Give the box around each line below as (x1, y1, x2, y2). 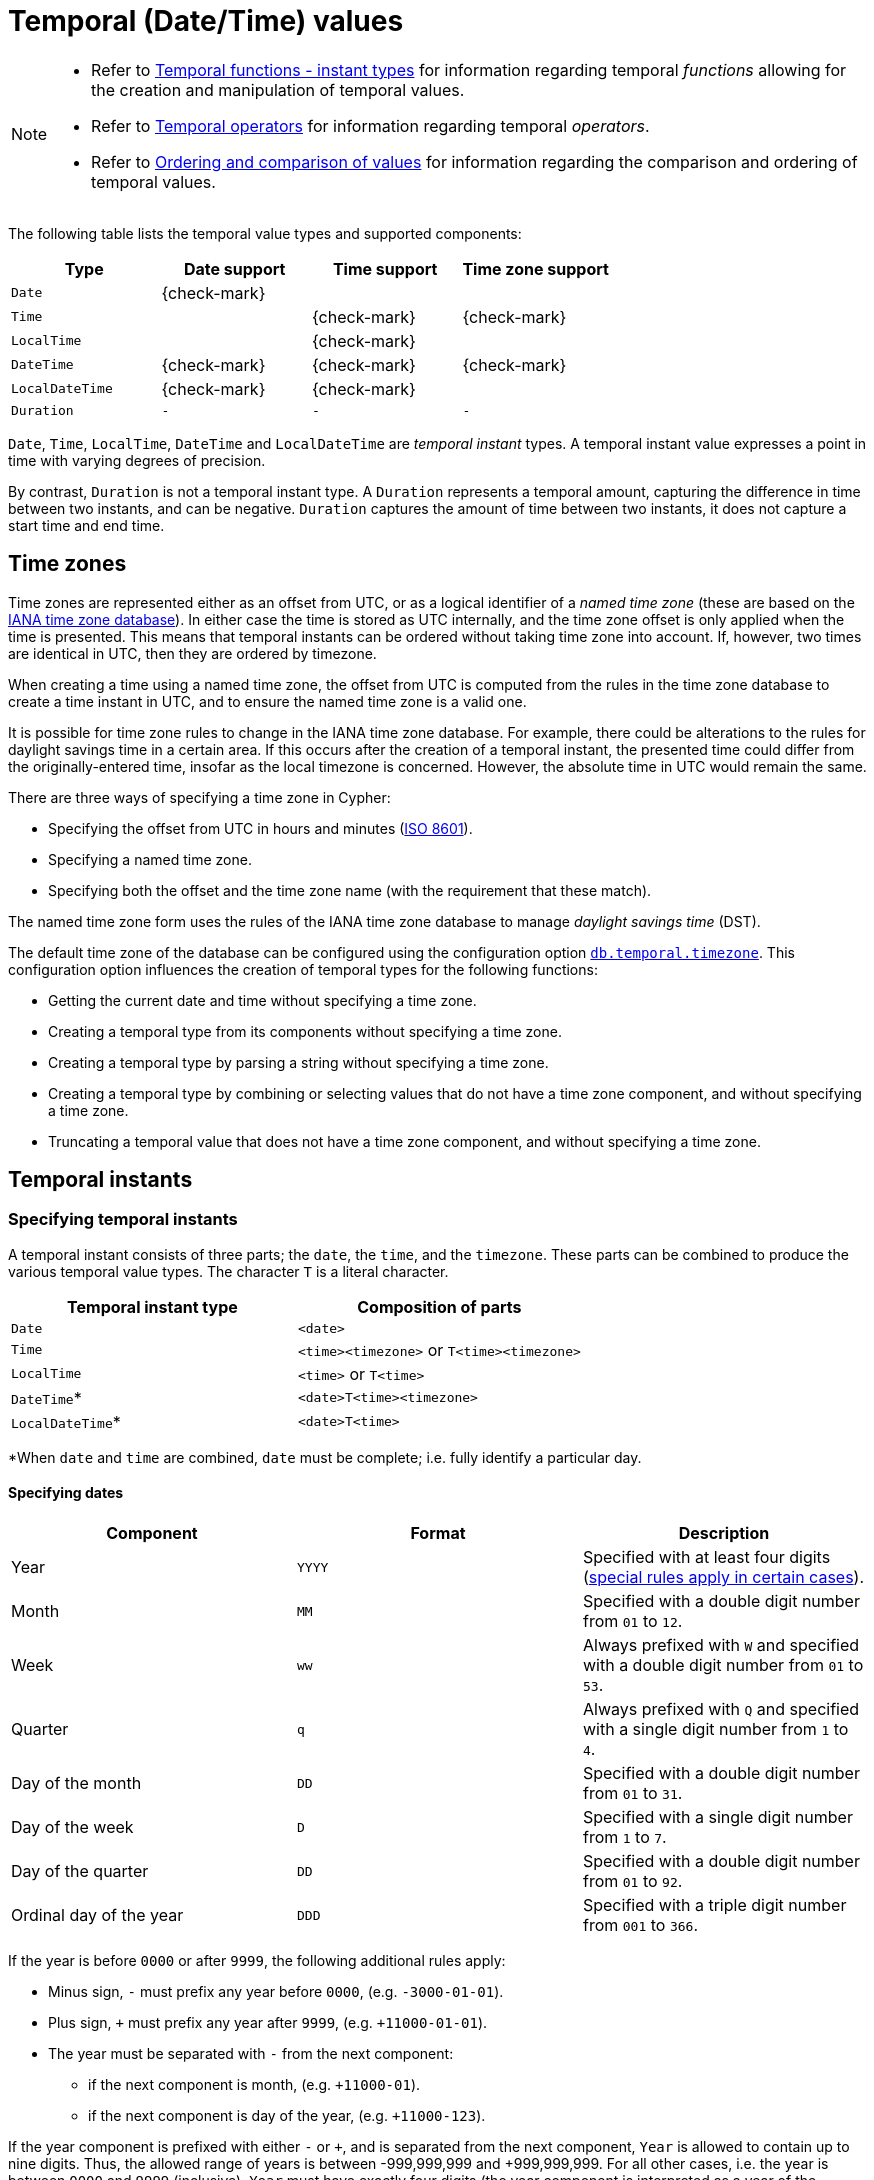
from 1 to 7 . (582, 1827, 667, 1848)
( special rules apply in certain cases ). (582, 1567, 865, 1588)
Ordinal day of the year (11, 1905, 184, 1926)
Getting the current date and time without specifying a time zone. (48, 991, 477, 1009)
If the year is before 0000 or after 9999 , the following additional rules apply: (8, 1952, 506, 1970)
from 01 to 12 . (582, 1611, 683, 1632)
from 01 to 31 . (582, 1783, 683, 1804)
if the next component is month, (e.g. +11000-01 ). (88, 2076, 421, 2094)
